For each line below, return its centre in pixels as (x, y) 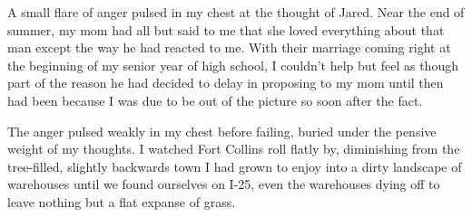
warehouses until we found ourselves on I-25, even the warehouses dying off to (224, 184)
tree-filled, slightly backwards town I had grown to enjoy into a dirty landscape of (235, 166)
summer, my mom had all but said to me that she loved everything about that (226, 29)
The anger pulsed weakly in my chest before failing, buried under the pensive (222, 131)
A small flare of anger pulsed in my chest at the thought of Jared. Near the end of (236, 12)
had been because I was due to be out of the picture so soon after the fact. (215, 100)
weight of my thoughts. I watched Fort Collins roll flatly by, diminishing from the (234, 149)
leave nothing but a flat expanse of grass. (122, 201)
